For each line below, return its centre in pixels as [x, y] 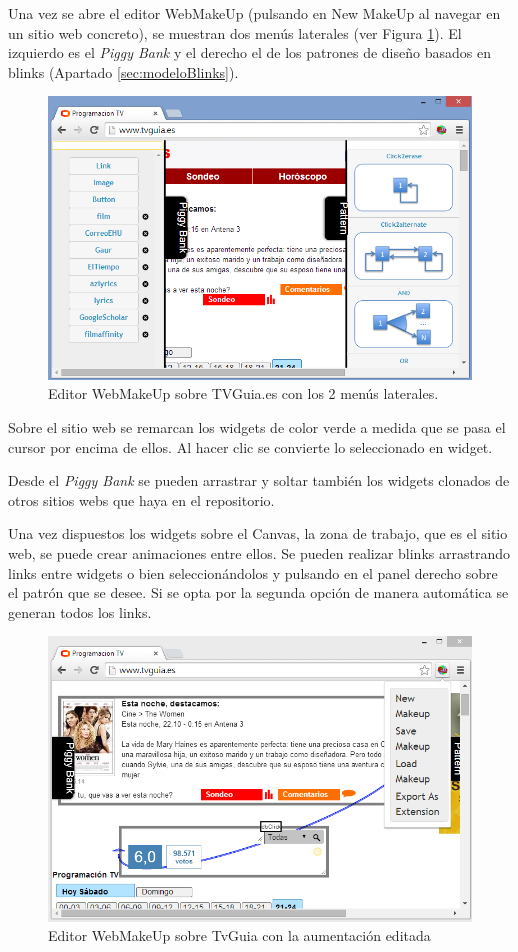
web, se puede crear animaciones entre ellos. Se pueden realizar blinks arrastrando [259, 552]
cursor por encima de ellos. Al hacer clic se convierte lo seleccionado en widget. [250, 446]
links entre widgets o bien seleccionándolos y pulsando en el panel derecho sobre [253, 572]
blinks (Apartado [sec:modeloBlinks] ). [123, 71]
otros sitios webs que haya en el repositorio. [141, 499]
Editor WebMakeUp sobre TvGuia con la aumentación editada [239, 935]
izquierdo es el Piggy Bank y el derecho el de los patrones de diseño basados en [249, 52]
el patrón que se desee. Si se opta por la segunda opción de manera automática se [258, 592]
